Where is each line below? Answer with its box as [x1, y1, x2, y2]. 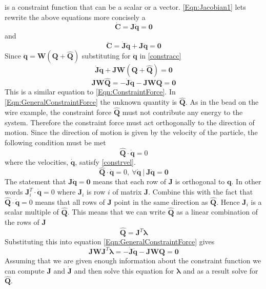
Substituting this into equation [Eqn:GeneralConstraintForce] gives [5, 236, 215, 247]
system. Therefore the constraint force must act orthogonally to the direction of [5, 117, 255, 127]
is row [87, 186, 106, 197]
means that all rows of [35, 196, 105, 207]
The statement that [5, 176, 66, 187]
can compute [5, 265, 45, 276]
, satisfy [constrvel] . [75, 156, 136, 167]
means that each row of [93, 176, 167, 187]
